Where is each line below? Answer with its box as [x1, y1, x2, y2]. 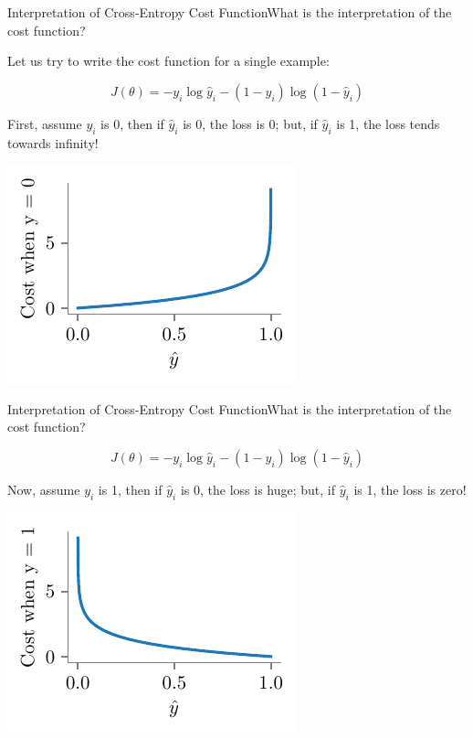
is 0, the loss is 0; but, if [183, 113, 318, 133]
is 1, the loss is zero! [353, 479, 467, 498]
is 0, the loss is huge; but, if [180, 479, 336, 498]
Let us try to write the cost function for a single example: [7, 51, 330, 70]
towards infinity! [7, 133, 99, 152]
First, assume [7, 113, 82, 133]
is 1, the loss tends [336, 113, 440, 133]
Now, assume [7, 479, 80, 498]
